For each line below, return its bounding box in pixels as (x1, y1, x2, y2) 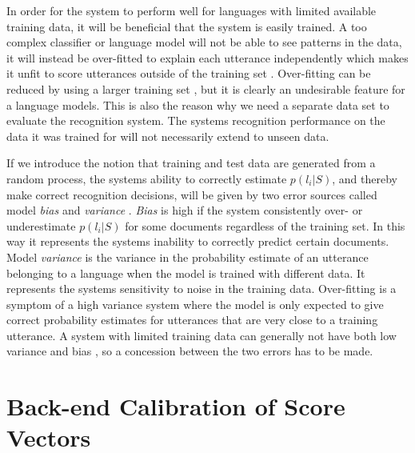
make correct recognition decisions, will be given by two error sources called (6, 186, 377, 202)
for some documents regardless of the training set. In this (125, 217, 405, 234)
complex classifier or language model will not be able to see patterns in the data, (6, 34, 402, 50)
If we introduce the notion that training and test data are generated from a (6, 154, 376, 171)
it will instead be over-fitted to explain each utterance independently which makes (6, 49, 409, 66)
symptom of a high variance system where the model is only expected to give (6, 295, 384, 312)
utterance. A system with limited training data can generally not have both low (6, 327, 397, 343)
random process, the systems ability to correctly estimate (6, 170, 287, 186)
